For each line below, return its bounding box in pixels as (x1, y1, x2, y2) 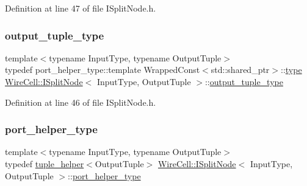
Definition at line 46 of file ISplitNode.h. (5, 95, 156, 108)
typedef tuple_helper (5, 157, 84, 170)
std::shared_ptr (211, 63, 270, 76)
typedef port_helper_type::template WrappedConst (5, 63, 200, 76)
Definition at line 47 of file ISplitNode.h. (5, 2, 156, 14)
